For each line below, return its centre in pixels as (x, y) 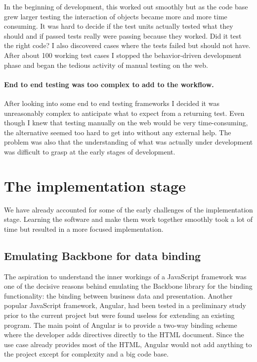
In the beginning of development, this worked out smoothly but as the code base (126, 6)
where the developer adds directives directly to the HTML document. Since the (124, 335)
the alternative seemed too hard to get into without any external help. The (118, 132)
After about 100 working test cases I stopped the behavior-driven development (123, 55)
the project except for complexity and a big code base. (86, 354)
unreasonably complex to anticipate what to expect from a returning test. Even (124, 113)
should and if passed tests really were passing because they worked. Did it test (123, 35)
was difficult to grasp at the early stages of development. (90, 151)
